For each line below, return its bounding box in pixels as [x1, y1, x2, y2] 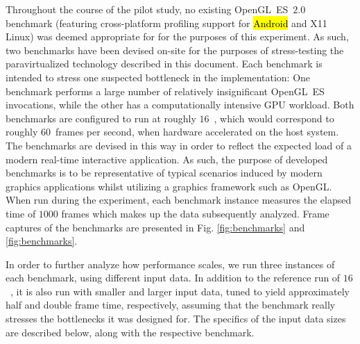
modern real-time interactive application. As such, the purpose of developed [6, 151, 328, 166]
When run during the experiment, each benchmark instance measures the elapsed [6, 193, 352, 207]
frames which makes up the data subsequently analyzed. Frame [61, 206, 329, 220]
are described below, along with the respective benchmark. [6, 325, 255, 339]
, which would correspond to [214, 110, 334, 125]
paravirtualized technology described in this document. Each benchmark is [6, 56, 323, 71]
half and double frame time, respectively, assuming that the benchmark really [6, 297, 336, 312]
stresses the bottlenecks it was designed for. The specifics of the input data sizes [6, 311, 346, 326]
